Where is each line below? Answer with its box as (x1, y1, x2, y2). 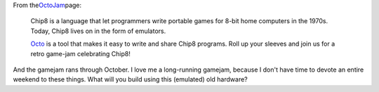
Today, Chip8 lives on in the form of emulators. (30, 27, 166, 35)
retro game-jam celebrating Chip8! (30, 49, 131, 58)
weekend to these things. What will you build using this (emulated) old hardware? (13, 75, 248, 84)
